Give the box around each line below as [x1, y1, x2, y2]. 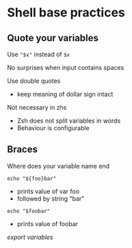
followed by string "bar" [16, 194, 85, 203]
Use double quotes [7, 77, 61, 85]
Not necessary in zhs [7, 103, 67, 111]
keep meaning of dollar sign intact [16, 90, 114, 98]
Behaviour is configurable [16, 124, 90, 132]
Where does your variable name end [7, 162, 110, 170]
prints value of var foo [16, 187, 80, 195]
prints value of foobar [16, 219, 79, 227]
